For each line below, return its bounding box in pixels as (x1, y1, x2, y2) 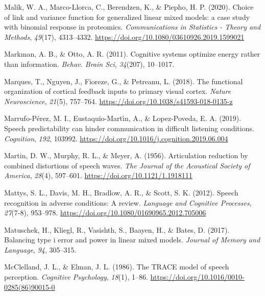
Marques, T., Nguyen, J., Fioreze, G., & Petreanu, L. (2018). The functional (4, 76, 243, 86)
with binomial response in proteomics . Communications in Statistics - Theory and (4, 21, 261, 32)
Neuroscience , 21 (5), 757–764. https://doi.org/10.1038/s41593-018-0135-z (4, 95, 233, 106)
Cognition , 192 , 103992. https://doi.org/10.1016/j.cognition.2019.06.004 (4, 133, 228, 143)
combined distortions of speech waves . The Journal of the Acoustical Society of (4, 160, 250, 170)
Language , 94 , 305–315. (4, 244, 77, 255)
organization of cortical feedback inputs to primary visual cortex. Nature (4, 86, 231, 96)
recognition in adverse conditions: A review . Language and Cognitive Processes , (4, 197, 252, 208)
